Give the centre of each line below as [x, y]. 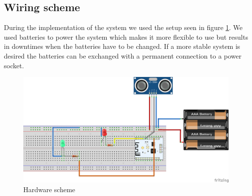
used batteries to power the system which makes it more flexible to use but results [126, 37]
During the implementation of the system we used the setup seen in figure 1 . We [123, 27]
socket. [14, 65]
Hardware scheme [49, 189]
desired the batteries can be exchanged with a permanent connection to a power [123, 55]
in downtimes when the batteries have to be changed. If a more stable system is [122, 46]
